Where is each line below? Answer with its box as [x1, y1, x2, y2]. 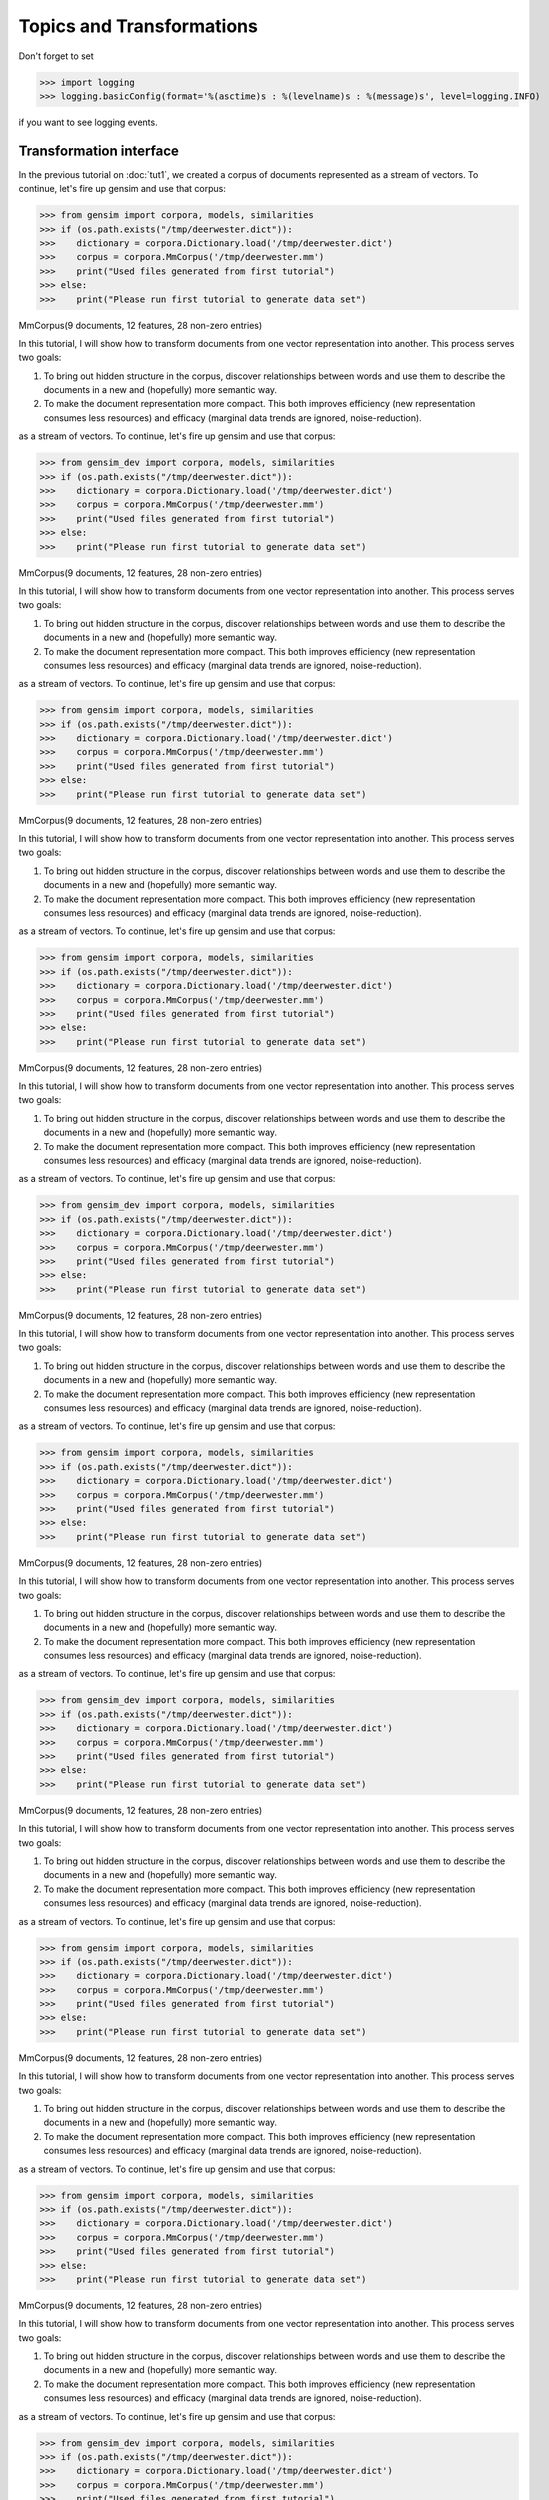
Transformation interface [18, 142, 179, 159]
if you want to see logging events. [18, 116, 159, 128]
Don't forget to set [18, 50, 94, 62]
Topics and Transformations [18, 15, 259, 37]
